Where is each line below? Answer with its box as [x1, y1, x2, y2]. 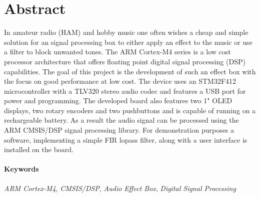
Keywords [4, 164, 39, 174]
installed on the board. [4, 144, 73, 155]
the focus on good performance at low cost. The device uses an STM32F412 [4, 76, 236, 86]
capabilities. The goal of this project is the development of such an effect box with [4, 66, 256, 76]
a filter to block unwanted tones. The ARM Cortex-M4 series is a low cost [4, 46, 231, 57]
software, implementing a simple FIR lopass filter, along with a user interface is [4, 134, 247, 145]
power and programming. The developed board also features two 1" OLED [4, 95, 232, 106]
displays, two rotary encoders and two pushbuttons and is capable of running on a [4, 105, 256, 115]
